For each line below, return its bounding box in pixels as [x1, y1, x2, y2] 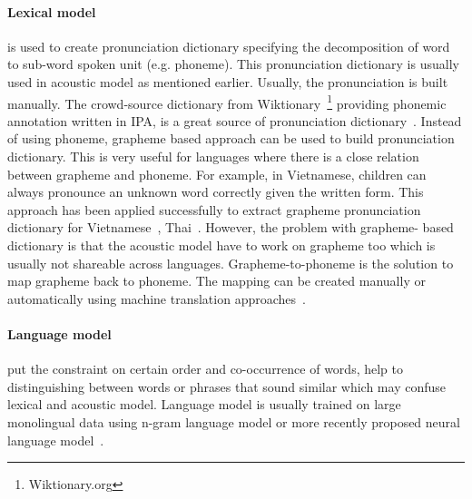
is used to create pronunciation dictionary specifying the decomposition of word [7, 36, 450, 55]
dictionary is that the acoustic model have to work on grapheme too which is [7, 235, 436, 254]
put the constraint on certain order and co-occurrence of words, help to [7, 359, 403, 378]
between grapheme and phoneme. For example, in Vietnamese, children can [7, 164, 427, 183]
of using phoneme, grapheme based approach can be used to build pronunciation [7, 129, 455, 148]
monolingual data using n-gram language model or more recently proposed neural [7, 412, 460, 431]
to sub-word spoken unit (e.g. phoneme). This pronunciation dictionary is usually [7, 54, 459, 73]
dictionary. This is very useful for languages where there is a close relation [7, 147, 419, 166]
